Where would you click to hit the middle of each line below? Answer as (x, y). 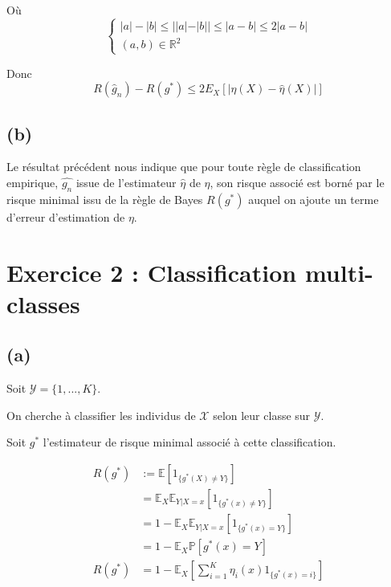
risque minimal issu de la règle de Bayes (105, 199)
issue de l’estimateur (126, 183)
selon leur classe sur (262, 415)
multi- (339, 272)
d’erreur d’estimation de (66, 216)
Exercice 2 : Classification (152, 272)
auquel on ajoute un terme (314, 199)
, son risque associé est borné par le (297, 183)
